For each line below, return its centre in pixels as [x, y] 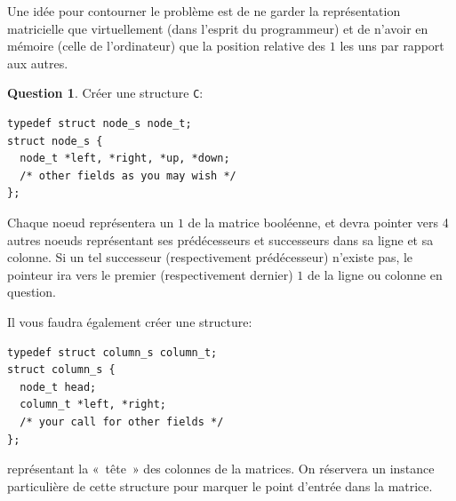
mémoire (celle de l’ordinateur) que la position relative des [167, 46]
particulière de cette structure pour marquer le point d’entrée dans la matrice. [220, 485]
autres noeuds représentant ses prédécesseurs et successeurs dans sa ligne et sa [220, 239]
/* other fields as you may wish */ [128, 175]
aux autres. [38, 63]
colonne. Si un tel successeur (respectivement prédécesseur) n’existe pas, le [210, 257]
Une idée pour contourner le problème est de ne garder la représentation [204, 11]
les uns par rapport [392, 46]
